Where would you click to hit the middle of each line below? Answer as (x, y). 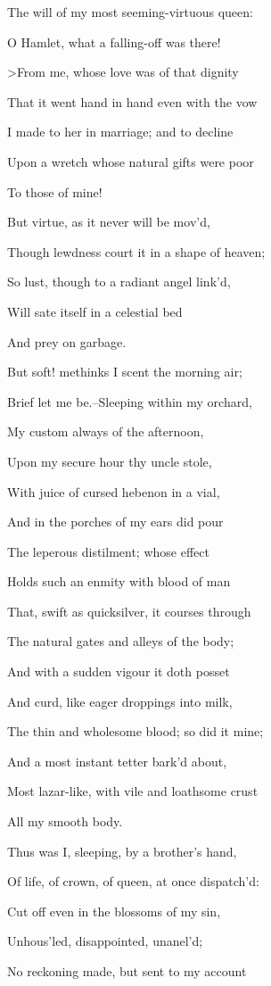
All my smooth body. (65, 821)
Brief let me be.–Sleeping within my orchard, (130, 401)
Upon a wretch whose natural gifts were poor (131, 161)
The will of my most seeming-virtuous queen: (130, 12)
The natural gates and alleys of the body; (121, 641)
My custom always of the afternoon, (106, 431)
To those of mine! (55, 191)
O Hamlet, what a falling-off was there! (114, 41)
